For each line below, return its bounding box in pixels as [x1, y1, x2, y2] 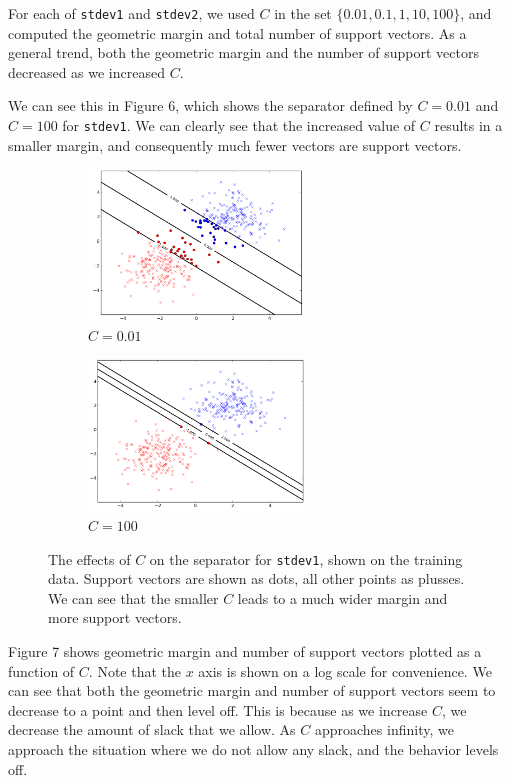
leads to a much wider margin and [237, 587, 448, 608]
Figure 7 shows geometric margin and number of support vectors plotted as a [8, 640, 482, 661]
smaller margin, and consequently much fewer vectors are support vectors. [8, 134, 462, 155]
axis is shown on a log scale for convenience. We [198, 660, 492, 681]
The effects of [48, 548, 131, 569]
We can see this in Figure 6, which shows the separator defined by [8, 95, 413, 116]
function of [8, 660, 75, 681]
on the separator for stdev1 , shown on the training [149, 548, 463, 569]
